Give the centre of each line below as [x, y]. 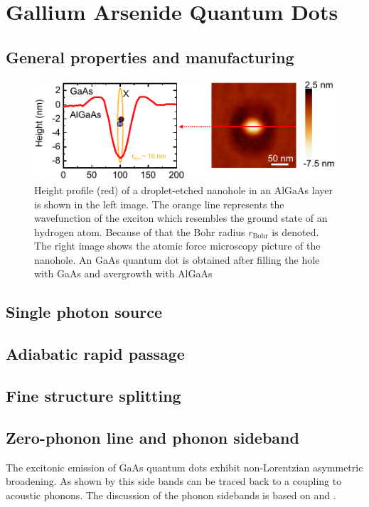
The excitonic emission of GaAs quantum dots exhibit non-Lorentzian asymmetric [184, 467]
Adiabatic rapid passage [95, 354]
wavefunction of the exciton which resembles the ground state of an [181, 218]
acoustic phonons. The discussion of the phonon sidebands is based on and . [171, 495]
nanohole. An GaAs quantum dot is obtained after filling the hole [177, 259]
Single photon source [84, 312]
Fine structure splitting [93, 396]
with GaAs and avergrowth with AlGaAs [123, 273]
